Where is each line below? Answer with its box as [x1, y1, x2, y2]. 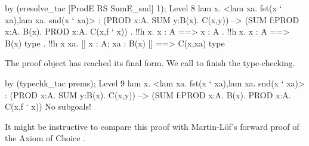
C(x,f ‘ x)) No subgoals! [5, 100, 91, 113]
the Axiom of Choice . [5, 132, 85, 144]
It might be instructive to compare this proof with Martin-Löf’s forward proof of [5, 120, 299, 132]
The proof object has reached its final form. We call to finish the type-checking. [5, 57, 295, 69]
